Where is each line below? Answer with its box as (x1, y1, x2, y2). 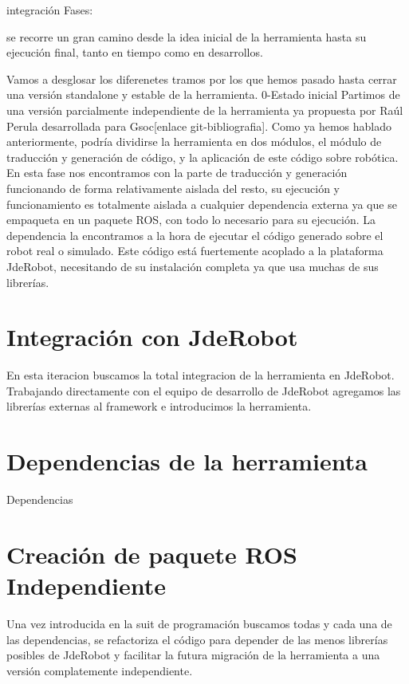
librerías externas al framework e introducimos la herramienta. (6, 398, 312, 415)
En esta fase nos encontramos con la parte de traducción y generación (6, 164, 348, 181)
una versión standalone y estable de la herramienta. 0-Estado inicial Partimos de (6, 86, 400, 103)
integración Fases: (6, 2, 93, 18)
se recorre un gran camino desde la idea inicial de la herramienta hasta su (6, 28, 367, 45)
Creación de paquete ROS (6, 537, 297, 570)
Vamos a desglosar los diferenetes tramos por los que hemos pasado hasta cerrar (6, 70, 397, 87)
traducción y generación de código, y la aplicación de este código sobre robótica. (6, 148, 399, 165)
